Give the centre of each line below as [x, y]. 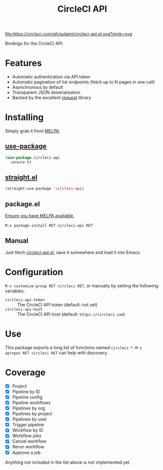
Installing [24, 117]
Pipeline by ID [26, 391]
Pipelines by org [28, 408]
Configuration [34, 272]
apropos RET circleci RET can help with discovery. [57, 352]
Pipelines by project [32, 414]
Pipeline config [27, 397]
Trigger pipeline [28, 425]
